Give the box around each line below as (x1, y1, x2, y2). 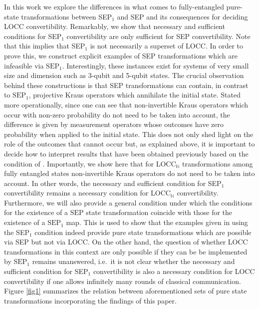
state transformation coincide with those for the (86, 207, 233, 217)
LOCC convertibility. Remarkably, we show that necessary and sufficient (4, 21, 225, 31)
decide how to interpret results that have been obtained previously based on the (4, 148, 249, 158)
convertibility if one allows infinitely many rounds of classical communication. (4, 275, 241, 286)
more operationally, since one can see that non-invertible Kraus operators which (4, 99, 248, 109)
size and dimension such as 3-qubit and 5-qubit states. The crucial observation (4, 70, 244, 80)
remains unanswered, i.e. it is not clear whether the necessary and (32, 256, 235, 266)
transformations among (182, 158, 253, 168)
